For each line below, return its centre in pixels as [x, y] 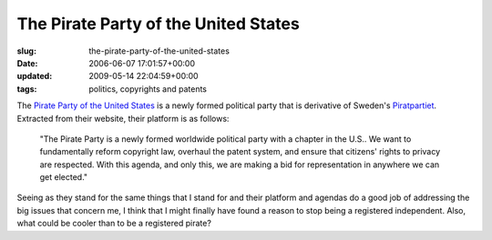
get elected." [64, 177]
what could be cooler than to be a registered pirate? [114, 224]
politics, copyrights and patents [148, 89]
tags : [27, 89]
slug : [26, 51]
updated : [35, 76]
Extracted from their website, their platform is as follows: [123, 118]
